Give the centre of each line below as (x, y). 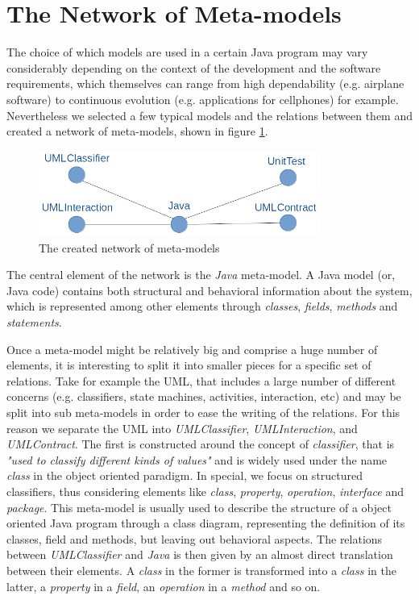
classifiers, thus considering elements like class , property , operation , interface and (205, 491)
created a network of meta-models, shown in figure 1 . (137, 131)
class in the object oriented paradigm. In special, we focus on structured (185, 475)
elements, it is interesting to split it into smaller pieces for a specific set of (189, 365)
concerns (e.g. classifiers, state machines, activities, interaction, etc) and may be (204, 396)
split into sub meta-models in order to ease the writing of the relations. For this (203, 412)
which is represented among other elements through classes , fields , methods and (202, 306)
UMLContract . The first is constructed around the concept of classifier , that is (201, 444)
